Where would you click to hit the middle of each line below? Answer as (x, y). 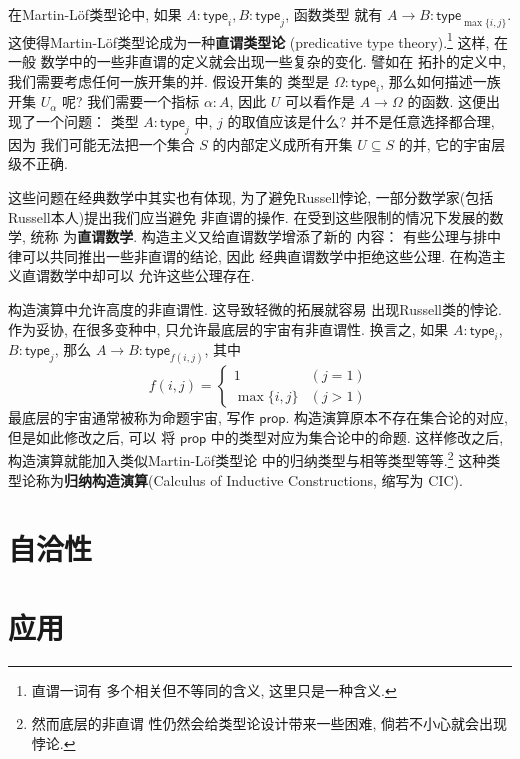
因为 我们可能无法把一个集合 (101, 143)
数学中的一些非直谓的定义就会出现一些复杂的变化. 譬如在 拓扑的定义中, (273, 61)
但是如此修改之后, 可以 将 (92, 436)
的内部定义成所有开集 (282, 143)
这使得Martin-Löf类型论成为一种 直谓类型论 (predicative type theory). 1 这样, (249, 40)
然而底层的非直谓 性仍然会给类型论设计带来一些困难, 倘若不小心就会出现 (269, 723)
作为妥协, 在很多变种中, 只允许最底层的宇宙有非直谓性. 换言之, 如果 (228, 328)
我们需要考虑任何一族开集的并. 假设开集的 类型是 (169, 80)
